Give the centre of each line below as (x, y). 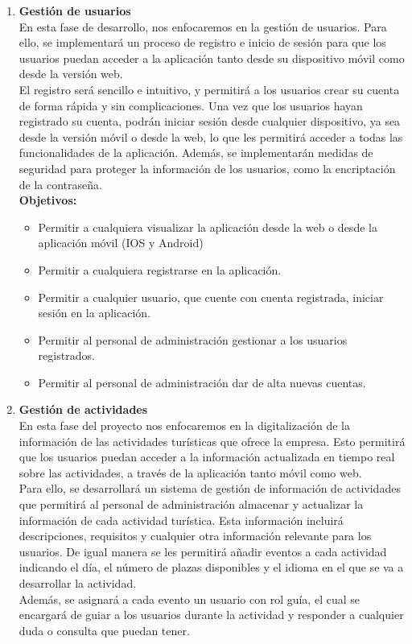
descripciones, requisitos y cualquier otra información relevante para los (195, 536)
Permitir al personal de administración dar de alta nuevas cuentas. (202, 382)
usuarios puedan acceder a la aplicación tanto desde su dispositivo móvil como (212, 58)
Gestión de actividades (83, 409)
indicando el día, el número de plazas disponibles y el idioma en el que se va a (211, 567)
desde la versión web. (71, 74)
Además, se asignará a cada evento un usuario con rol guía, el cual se (189, 599)
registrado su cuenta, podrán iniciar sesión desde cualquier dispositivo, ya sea (210, 121)
